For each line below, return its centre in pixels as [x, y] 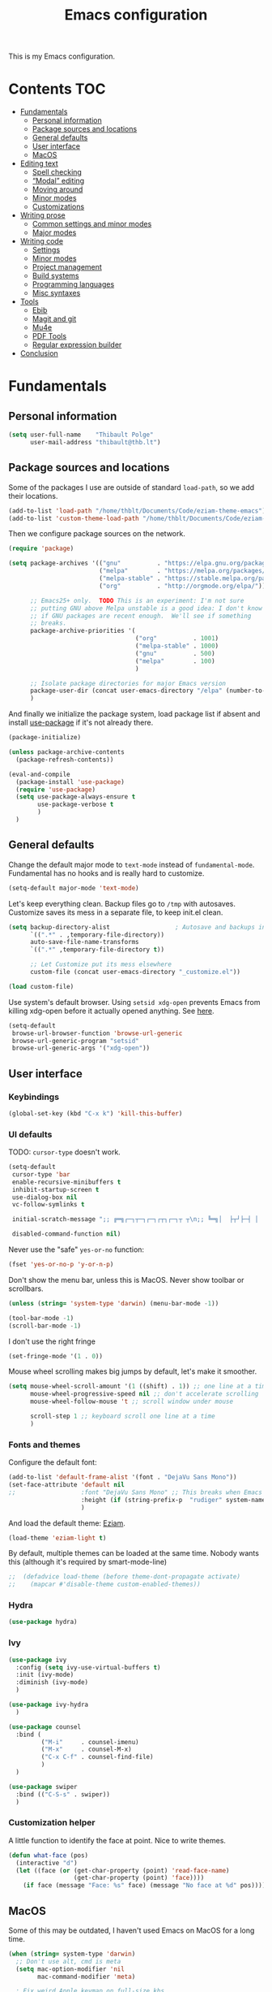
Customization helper [52, 1823]
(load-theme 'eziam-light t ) [57, 1538]
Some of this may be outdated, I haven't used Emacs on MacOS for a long [132, 1930]
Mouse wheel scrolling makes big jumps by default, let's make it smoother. [133, 1371]
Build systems [55, 276]
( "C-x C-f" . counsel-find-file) [97, 1757]
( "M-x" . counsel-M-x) [86, 1749]
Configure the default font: [53, 1462]
